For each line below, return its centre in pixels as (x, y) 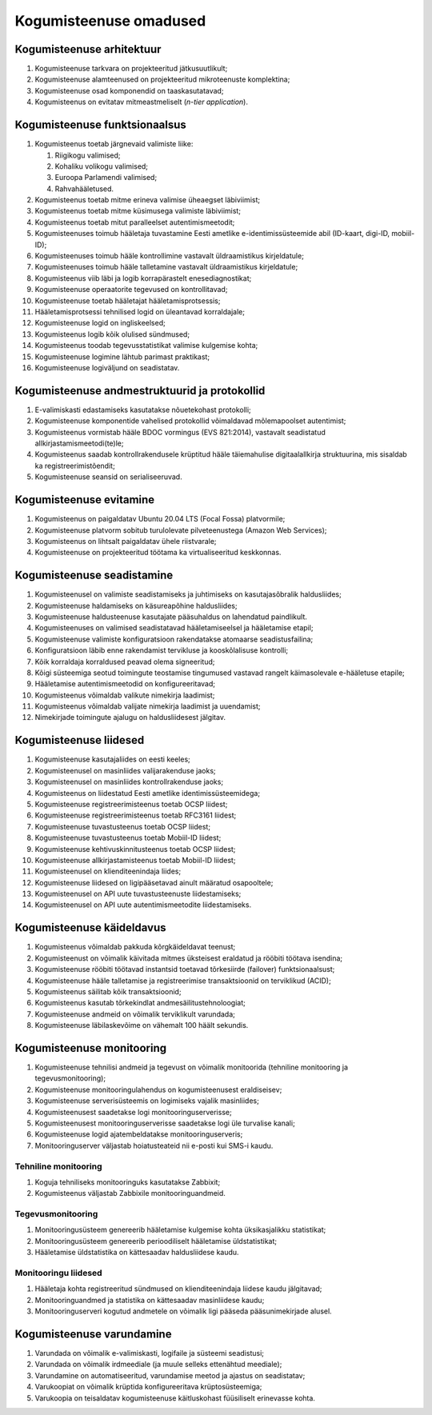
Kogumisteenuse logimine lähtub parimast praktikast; (122, 357)
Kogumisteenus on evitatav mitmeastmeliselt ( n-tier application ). (141, 102)
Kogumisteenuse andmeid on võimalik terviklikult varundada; (135, 1014)
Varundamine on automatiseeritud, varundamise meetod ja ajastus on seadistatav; (170, 1375)
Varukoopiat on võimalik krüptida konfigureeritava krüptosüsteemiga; (148, 1387)
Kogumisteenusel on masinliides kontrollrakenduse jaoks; (129, 782)
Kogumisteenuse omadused (110, 21)
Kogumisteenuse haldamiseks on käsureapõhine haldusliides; (136, 606)
